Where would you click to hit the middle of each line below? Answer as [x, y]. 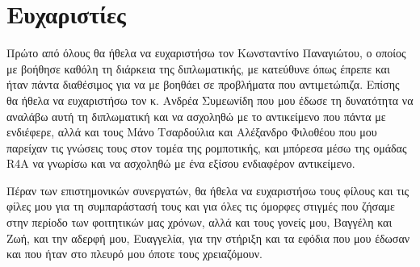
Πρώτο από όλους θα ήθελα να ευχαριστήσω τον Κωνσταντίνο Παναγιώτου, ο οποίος [206, 53]
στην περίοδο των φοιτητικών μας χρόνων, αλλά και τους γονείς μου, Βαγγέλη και [199, 222]
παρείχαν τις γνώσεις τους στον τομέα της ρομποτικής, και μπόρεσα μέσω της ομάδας [207, 147]
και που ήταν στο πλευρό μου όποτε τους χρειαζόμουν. [135, 254]
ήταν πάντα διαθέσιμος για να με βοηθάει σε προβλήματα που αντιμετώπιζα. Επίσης [203, 84]
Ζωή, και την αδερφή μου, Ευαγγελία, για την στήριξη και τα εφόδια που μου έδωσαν [208, 238]
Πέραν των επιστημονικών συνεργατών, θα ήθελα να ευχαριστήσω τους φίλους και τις [208, 190]
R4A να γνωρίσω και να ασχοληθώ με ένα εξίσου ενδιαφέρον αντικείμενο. [181, 163]
